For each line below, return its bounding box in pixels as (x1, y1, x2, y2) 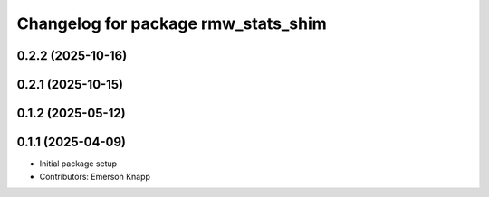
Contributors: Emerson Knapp (39, 171, 151, 182)
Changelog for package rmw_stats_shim (16, 14, 328, 33)
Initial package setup (39, 158, 118, 169)
